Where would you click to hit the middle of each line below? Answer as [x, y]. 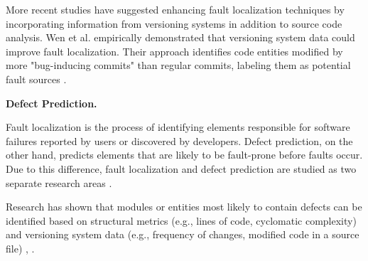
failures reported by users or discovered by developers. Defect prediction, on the [179, 140]
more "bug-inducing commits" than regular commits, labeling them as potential [178, 65]
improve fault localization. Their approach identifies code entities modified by [174, 51]
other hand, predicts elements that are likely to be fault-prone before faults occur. [184, 155]
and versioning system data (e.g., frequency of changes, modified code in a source [183, 234]
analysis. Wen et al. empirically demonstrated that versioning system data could [180, 37]
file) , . [20, 248]
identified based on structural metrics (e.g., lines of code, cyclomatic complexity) [181, 220]
